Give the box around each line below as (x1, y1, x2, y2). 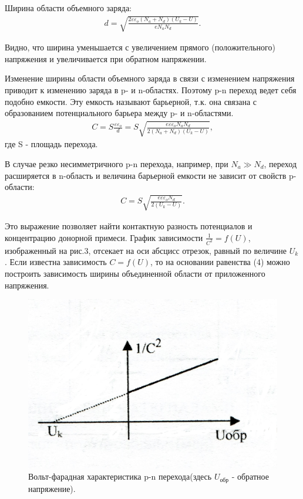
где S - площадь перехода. (5, 138, 98, 150)
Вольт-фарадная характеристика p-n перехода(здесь (28, 470, 212, 483)
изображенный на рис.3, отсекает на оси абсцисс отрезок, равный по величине (5, 244, 287, 256)
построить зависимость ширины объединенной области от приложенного (5, 267, 265, 279)
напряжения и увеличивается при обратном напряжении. (5, 52, 207, 65)
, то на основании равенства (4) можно (150, 256, 290, 268)
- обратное (231, 470, 269, 483)
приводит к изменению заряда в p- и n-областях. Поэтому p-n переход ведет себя (5, 83, 297, 96)
